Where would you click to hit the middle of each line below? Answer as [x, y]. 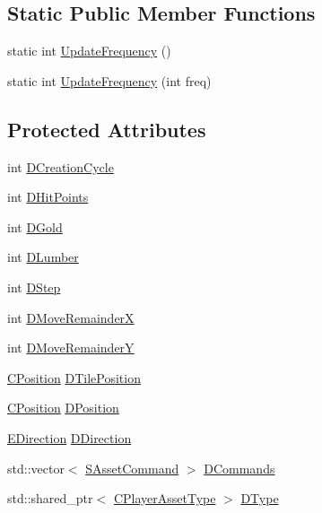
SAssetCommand [132, 468]
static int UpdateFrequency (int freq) [109, 80]
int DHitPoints [48, 197]
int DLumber [43, 257]
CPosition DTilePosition [74, 377]
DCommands [239, 468]
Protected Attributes [107, 129]
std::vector [36, 468]
